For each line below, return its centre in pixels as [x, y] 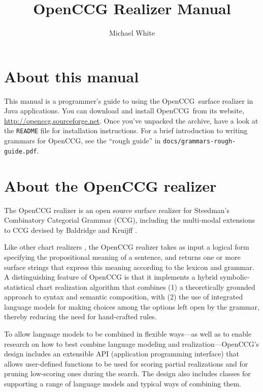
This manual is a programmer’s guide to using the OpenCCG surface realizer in [129, 100]
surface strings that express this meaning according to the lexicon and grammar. [129, 267]
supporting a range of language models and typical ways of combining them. [123, 384]
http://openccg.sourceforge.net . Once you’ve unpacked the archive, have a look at [131, 120]
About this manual [72, 76]
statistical [19, 287]
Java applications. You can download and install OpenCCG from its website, [124, 111]
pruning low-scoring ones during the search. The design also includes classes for [127, 373]
